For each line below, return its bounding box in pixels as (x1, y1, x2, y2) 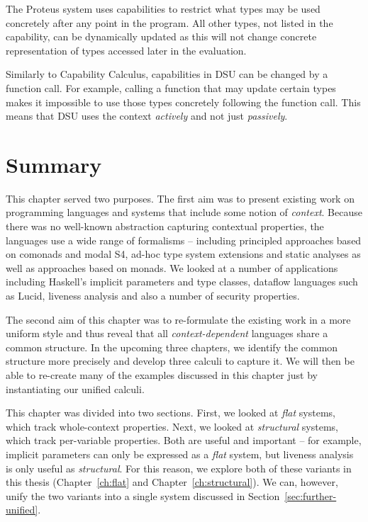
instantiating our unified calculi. (6, 381, 145, 396)
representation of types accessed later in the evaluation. (6, 42, 247, 57)
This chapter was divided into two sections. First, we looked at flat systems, (6, 405, 335, 420)
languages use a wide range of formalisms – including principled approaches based (6, 232, 362, 247)
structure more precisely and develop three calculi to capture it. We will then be (6, 353, 355, 368)
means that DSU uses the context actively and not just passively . (6, 108, 288, 123)
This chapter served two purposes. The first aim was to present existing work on (6, 191, 355, 205)
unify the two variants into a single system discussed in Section (6, 488, 280, 503)
